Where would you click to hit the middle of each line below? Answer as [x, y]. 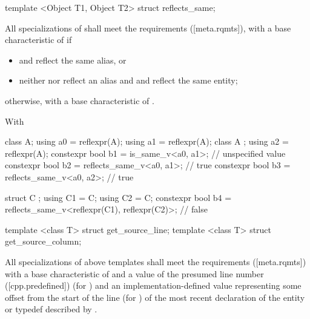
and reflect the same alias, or [73, 60]
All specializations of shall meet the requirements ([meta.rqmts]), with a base [148, 28]
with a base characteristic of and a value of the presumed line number [134, 273]
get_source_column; [43, 241]
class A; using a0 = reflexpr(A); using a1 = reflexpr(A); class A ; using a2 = [147, 141]
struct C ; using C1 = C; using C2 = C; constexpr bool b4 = [118, 197]
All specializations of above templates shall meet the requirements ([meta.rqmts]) [156, 261]
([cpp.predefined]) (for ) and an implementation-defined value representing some [153, 285]
